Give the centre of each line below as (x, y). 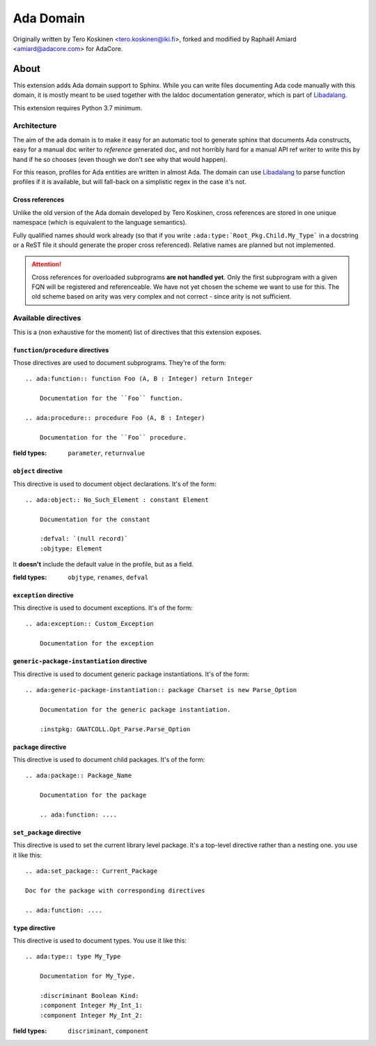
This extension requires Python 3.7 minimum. (78, 107)
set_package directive (47, 832)
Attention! (47, 264)
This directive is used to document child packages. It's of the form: (109, 759)
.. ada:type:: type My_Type (73, 957)
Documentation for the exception (97, 643)
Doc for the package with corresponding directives (115, 890)
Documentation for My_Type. (87, 976)
